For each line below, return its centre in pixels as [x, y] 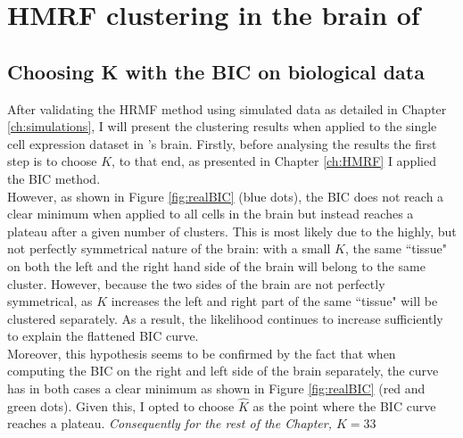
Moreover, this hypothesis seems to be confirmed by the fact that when [202, 353]
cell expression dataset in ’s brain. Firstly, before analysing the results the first [222, 143]
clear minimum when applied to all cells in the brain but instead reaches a [211, 214]
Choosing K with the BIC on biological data [216, 71]
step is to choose [52, 161]
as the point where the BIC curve [344, 405]
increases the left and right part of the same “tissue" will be [274, 301]
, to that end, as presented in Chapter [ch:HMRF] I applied [274, 161]
